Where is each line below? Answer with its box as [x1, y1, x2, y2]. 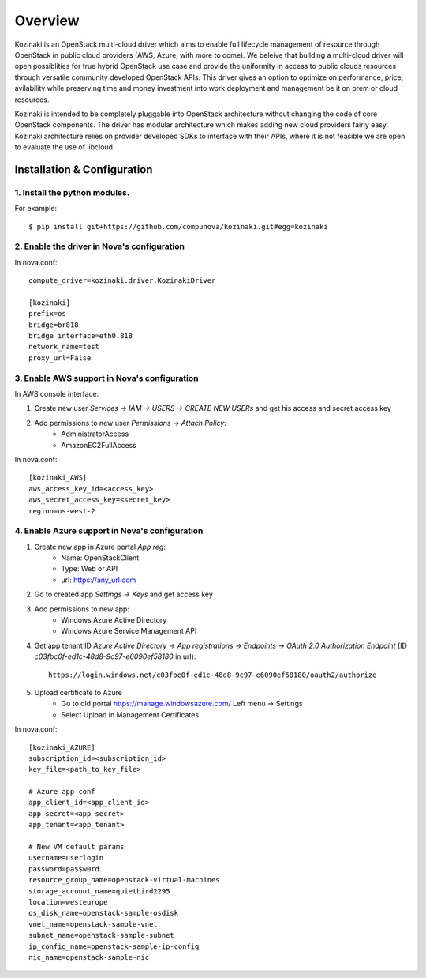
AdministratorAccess [61, 429, 129, 438]
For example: [14, 204, 58, 213]
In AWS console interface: [14, 389, 99, 399]
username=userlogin [28, 853, 104, 863]
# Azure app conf [28, 787, 95, 796]
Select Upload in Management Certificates [61, 709, 200, 719]
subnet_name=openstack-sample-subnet [28, 931, 175, 940]
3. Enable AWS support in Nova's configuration [14, 372, 199, 383]
